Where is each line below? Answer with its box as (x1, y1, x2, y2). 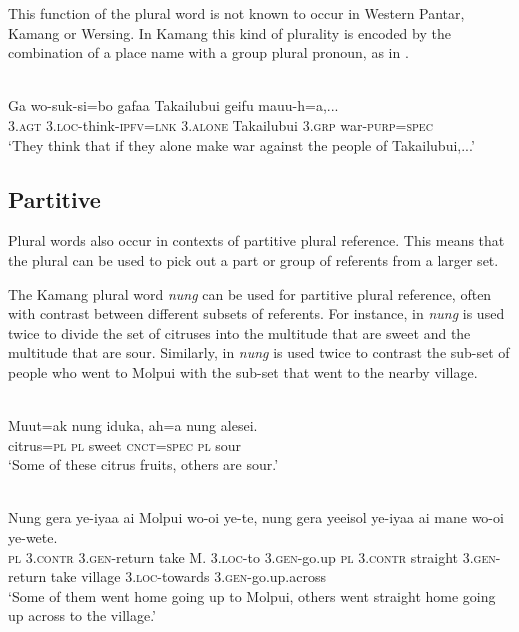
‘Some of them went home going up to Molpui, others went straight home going (8, 585, 496, 606)
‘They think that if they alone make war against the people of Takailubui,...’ (8, 134, 475, 155)
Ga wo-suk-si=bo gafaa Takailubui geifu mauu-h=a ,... (8, 95, 339, 116)
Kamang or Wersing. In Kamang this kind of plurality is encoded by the (8, 22, 451, 43)
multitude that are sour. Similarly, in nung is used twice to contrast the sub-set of (8, 342, 510, 363)
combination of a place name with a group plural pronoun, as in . (8, 42, 409, 63)
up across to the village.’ (8, 605, 156, 626)
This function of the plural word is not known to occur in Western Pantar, (8, 3, 465, 23)
